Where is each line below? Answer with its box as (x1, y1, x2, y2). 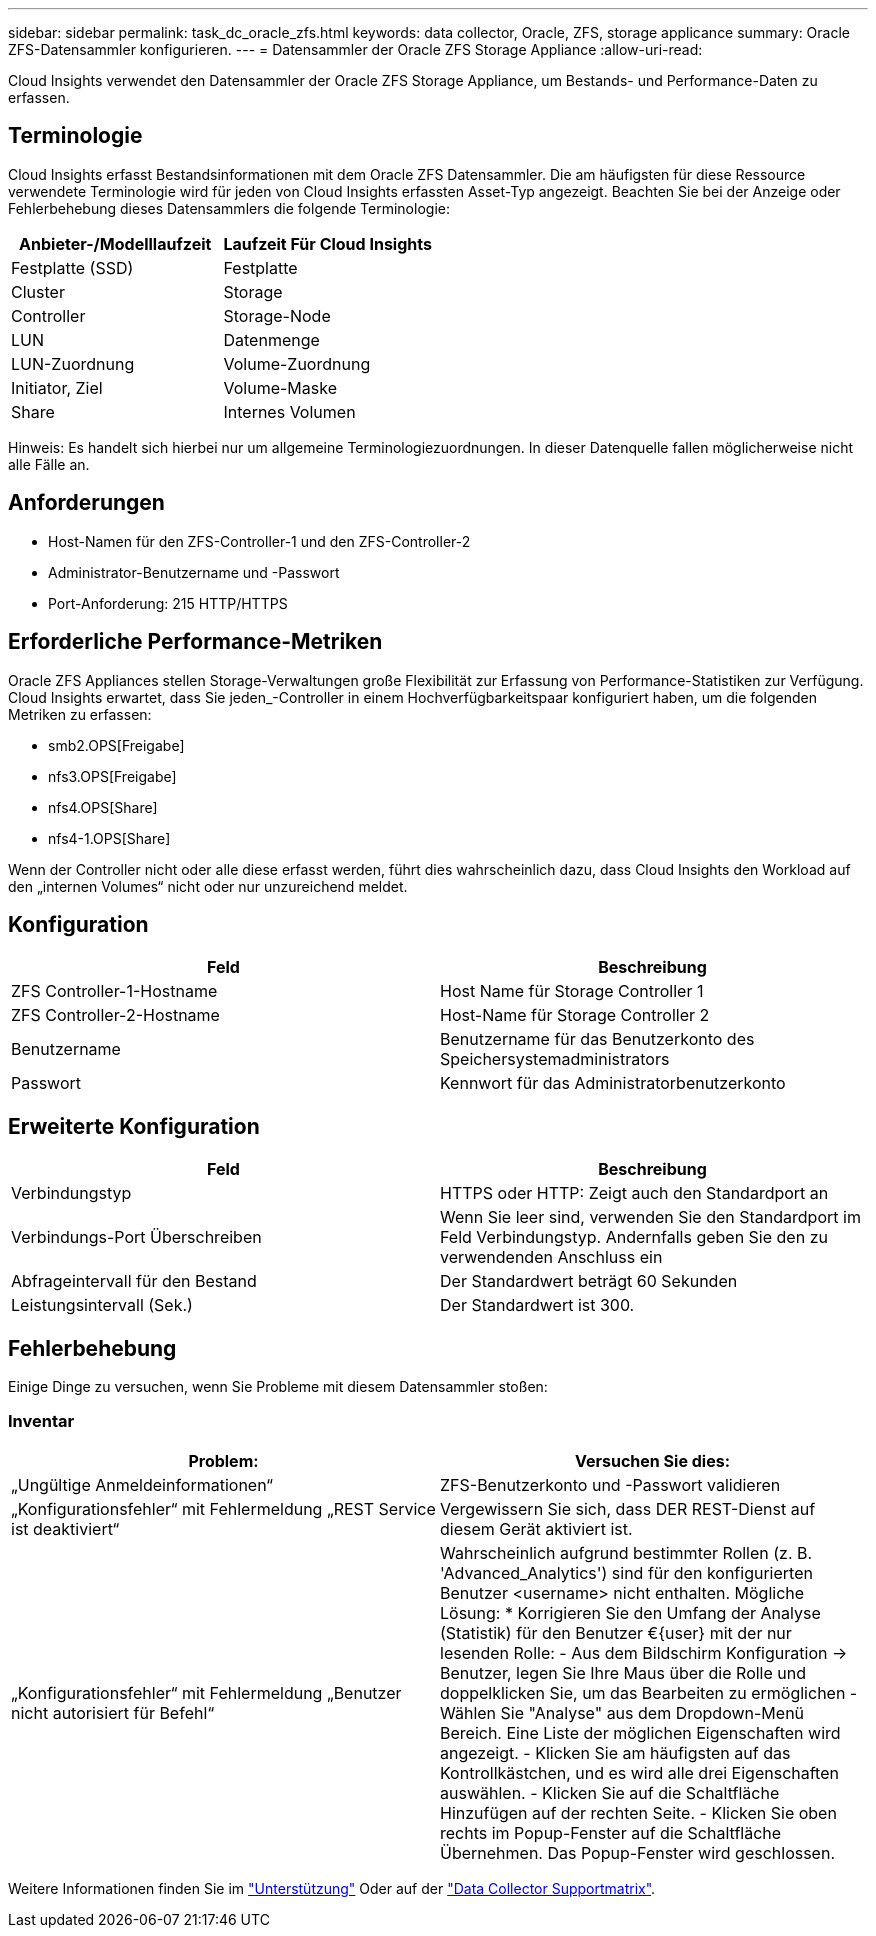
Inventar (8, 1411, 75, 1432)
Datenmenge (223, 329, 320, 350)
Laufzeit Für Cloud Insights (223, 233, 432, 254)
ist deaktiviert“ (11, 1518, 120, 1539)
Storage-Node (223, 305, 331, 326)
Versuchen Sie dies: (575, 1450, 730, 1471)
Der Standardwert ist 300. (440, 1295, 635, 1316)
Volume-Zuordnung (223, 353, 371, 374)
